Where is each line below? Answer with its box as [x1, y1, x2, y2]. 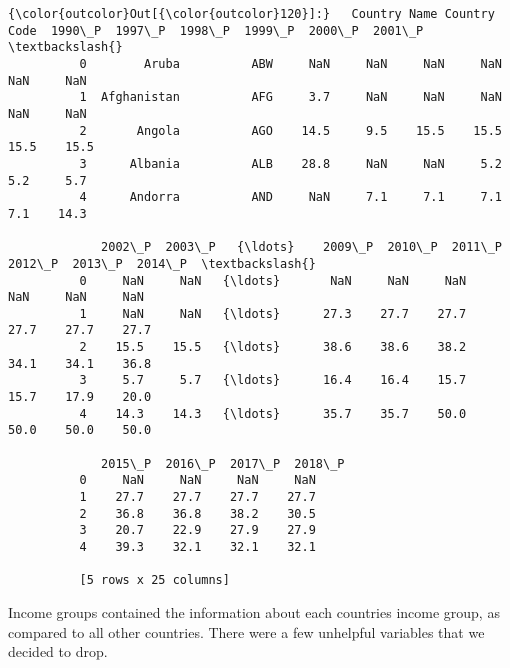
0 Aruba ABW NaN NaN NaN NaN [79, 56, 502, 71]
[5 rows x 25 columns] [79, 573, 230, 588]
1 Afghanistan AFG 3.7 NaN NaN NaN [79, 90, 502, 105]
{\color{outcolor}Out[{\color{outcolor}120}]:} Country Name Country [8, 7, 495, 21]
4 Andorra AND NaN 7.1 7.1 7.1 [79, 190, 502, 205]
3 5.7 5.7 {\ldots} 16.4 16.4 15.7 [79, 373, 467, 388]
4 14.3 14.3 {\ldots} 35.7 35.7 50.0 [79, 406, 467, 421]
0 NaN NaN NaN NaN [79, 473, 316, 488]
